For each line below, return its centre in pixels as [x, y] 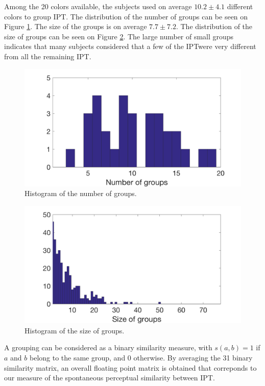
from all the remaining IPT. [48, 56]
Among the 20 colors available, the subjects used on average [98, 6]
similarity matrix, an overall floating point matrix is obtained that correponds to [130, 367]
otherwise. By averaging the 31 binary [193, 357]
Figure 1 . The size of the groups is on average [76, 26]
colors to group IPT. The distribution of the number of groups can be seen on [126, 16]
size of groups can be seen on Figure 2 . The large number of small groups [119, 36]
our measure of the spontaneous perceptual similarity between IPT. [110, 378]
